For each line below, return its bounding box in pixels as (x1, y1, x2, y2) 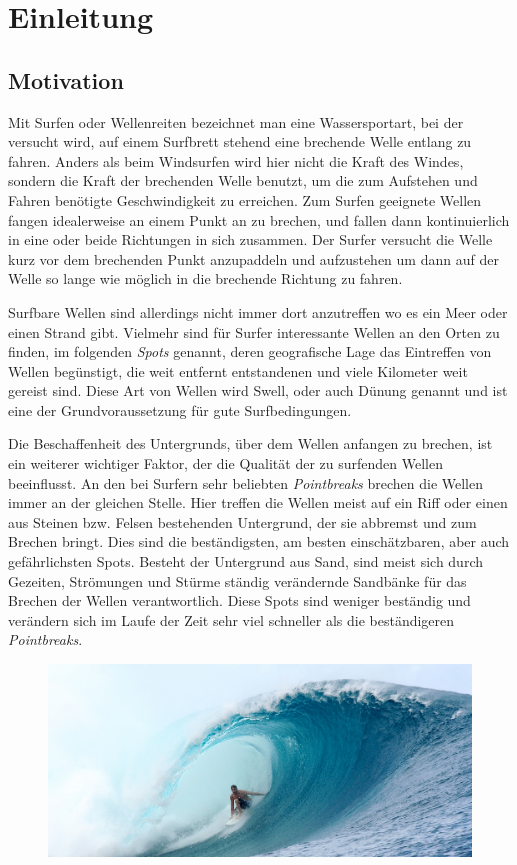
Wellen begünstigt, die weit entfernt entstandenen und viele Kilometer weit (8, 360, 468, 381)
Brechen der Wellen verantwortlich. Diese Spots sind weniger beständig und (8, 590, 471, 611)
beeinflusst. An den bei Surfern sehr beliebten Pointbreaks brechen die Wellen (8, 472, 484, 493)
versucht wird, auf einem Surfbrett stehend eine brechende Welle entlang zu (8, 131, 472, 152)
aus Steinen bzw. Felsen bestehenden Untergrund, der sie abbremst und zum (8, 511, 477, 532)
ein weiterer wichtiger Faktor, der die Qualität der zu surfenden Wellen (8, 453, 443, 474)
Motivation (8, 64, 124, 95)
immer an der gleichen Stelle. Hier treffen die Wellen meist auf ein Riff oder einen (8, 492, 508, 513)
